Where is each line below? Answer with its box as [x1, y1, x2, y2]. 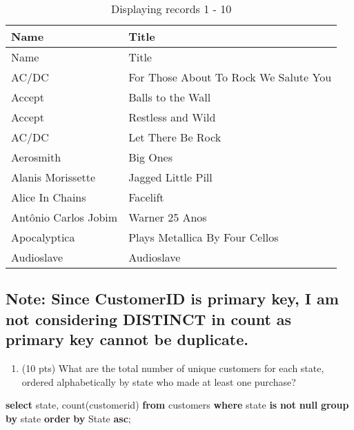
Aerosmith [11, 149, 61, 165]
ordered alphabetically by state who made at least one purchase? [21, 374, 296, 389]
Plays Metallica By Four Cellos [128, 229, 279, 245]
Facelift [128, 189, 164, 205]
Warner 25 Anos [128, 209, 207, 225]
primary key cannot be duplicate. [6, 329, 248, 350]
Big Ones [128, 149, 173, 165]
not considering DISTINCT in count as [6, 308, 292, 329]
